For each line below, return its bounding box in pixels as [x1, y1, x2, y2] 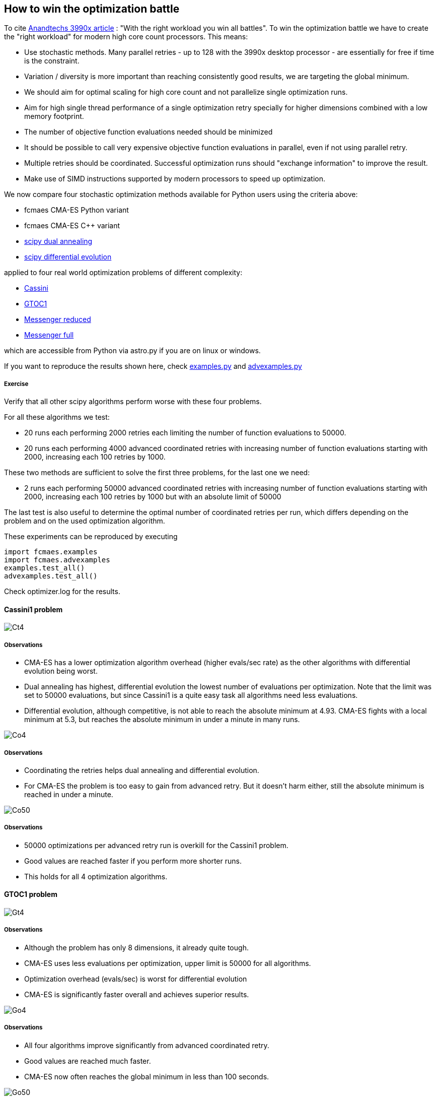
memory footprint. [24, 112, 84, 121]
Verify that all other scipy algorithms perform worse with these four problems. [4, 397, 262, 406]
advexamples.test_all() [4, 572, 98, 580]
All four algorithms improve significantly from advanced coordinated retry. [24, 1041, 269, 1050]
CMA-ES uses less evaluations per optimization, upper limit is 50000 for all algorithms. [24, 958, 311, 967]
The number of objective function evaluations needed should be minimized [24, 127, 273, 137]
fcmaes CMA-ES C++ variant [24, 221, 120, 230]
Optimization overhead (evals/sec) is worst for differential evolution [24, 974, 247, 983]
